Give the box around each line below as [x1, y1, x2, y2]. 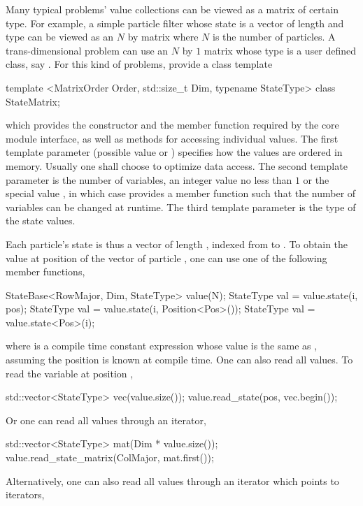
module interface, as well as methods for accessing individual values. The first [6, 131, 339, 145]
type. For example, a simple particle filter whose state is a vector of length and [6, 15, 344, 30]
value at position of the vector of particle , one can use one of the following [6, 250, 327, 265]
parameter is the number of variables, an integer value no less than [6, 172, 292, 187]
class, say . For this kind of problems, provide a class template [6, 57, 273, 71]
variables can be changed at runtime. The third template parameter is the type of [6, 199, 356, 214]
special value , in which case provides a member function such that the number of [6, 186, 356, 201]
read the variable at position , [6, 366, 134, 380]
